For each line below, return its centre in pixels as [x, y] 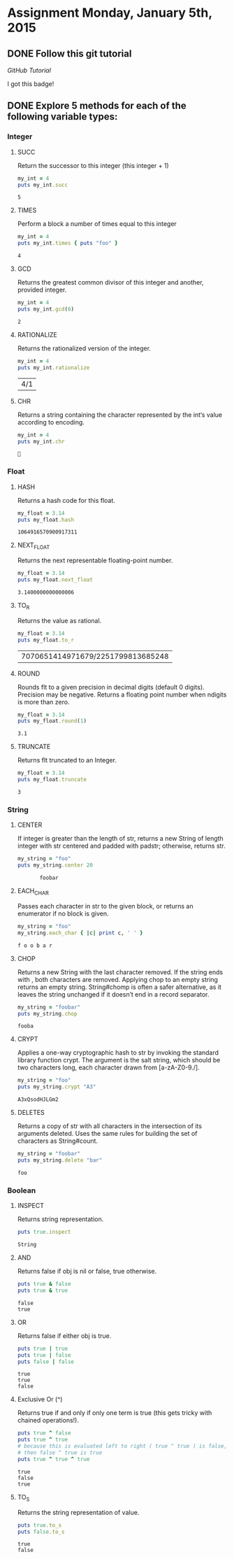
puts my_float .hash [46, 520]
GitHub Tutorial [29, 70]
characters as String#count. [58, 1141]
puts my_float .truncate [52, 780]
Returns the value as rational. [59, 620]
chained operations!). [48, 1421]
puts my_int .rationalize [53, 368]
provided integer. [42, 290]
